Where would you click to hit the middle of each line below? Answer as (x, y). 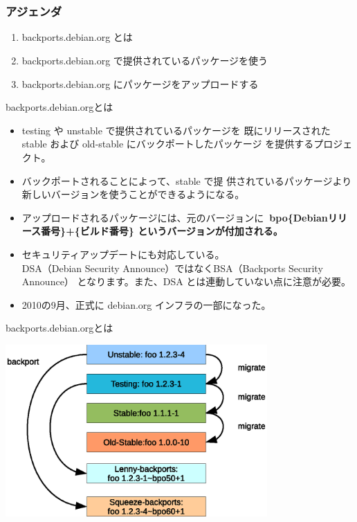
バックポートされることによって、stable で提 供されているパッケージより (187, 180)
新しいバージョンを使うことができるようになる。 (133, 194)
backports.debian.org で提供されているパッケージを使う (145, 61)
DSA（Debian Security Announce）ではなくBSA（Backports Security (172, 268)
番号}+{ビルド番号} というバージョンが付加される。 (162, 231)
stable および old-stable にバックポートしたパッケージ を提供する (168, 144)
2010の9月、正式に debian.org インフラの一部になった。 (146, 304)
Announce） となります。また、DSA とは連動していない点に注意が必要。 (186, 281)
